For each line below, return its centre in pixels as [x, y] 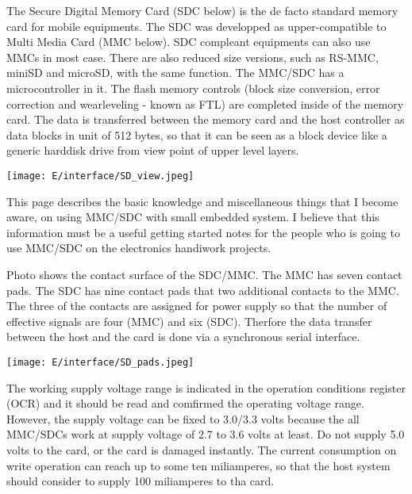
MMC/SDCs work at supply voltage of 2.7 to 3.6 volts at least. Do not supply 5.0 [206, 434]
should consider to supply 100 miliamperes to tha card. [141, 481]
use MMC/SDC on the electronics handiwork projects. [139, 248]
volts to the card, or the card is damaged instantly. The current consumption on [202, 449]
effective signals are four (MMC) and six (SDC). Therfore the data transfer [189, 321]
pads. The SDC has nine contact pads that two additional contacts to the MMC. [203, 290]
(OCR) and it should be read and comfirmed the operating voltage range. [185, 403]
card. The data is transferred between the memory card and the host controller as [206, 119]
